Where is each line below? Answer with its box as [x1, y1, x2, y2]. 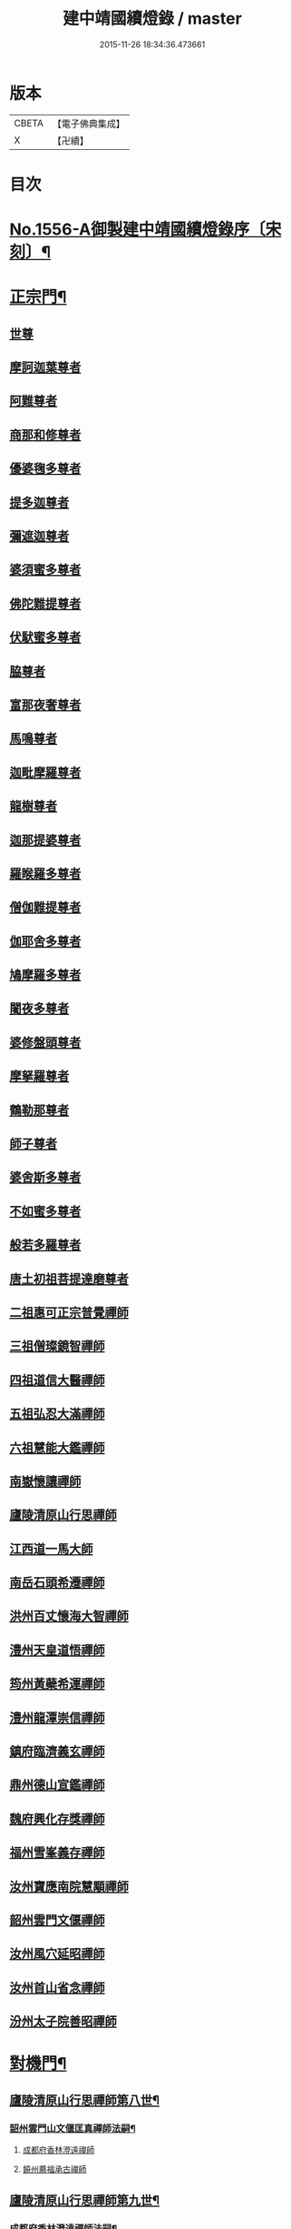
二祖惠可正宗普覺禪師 [9, 1304, 129, 1320]
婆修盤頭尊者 [9, 1034, 82, 1050]
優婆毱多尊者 [9, 461, 82, 477]
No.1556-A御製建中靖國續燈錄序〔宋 [9, 219, 282, 240]
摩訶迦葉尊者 [9, 360, 82, 376]
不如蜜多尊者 [9, 1203, 82, 1219]
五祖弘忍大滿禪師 [9, 1406, 105, 1421]
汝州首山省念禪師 [9, 1980, 105, 1995]
